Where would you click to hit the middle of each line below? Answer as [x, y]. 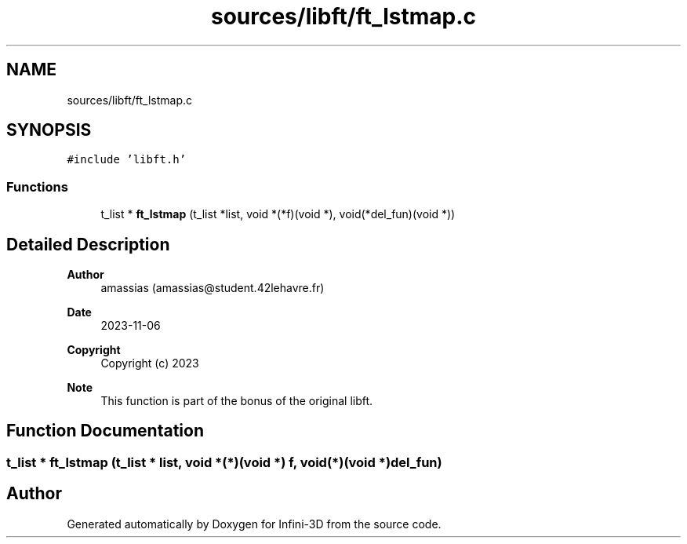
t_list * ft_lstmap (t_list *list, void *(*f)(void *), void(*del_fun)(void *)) [278, 214]
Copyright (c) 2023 [150, 363]
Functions [37, 186]
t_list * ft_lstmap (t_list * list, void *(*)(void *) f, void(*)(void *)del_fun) [224, 462]
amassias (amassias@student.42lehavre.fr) [213, 288]
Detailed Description [88, 244]
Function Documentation [105, 431]
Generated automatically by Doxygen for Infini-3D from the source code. [254, 524]
